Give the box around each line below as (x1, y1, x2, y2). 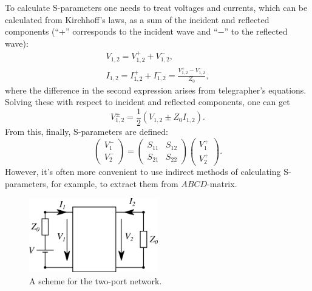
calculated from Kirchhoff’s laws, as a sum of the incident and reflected (5, 13, 270, 26)
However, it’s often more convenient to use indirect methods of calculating (5, 165, 281, 178)
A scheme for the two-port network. (29, 274, 162, 287)
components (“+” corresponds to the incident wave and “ (5, 25, 218, 38)
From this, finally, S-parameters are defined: (5, 125, 168, 138)
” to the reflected (224, 25, 288, 38)
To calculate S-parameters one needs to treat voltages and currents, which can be (5, 1, 308, 13)
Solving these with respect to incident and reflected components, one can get (5, 95, 290, 108)
